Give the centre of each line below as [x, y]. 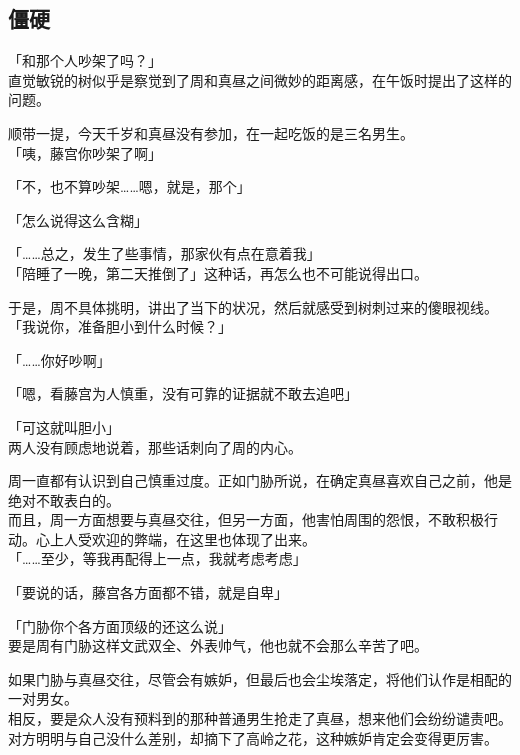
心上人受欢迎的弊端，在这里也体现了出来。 [175, 538]
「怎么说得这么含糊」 [78, 219]
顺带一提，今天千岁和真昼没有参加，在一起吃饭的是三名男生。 [211, 132]
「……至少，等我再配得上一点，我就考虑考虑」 [157, 558]
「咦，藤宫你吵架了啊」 [85, 152]
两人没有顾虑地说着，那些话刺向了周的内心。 [155, 446]
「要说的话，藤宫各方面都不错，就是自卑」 [148, 592]
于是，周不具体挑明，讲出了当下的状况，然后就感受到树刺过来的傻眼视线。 [253, 306]
